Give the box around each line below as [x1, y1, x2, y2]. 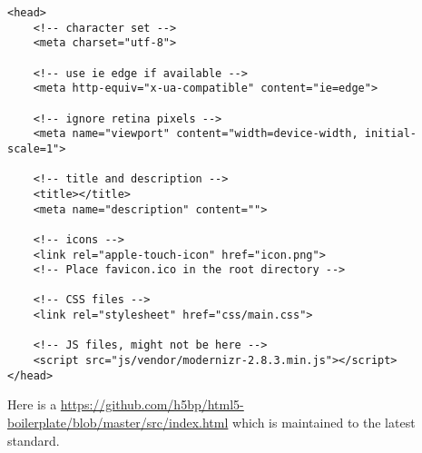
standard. [7, 430, 60, 449]
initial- [364, 127, 417, 141]
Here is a [7, 395, 57, 414]
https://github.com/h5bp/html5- [60, 395, 244, 414]
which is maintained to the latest [232, 413, 416, 431]
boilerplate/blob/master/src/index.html [7, 413, 229, 431]
